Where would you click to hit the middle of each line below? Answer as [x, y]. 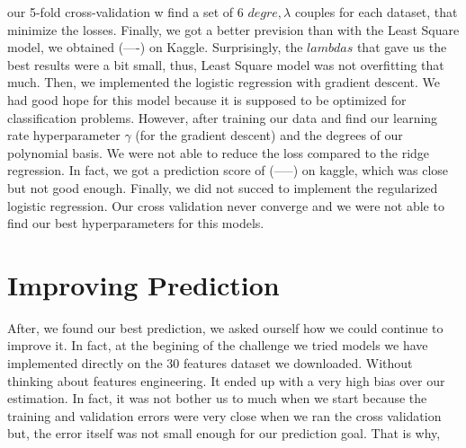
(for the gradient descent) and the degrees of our [269, 135]
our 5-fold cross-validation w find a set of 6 [125, 12]
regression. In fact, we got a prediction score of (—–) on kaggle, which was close [228, 170]
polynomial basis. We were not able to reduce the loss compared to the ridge [219, 152]
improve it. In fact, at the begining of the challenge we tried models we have [218, 345]
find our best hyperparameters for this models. [136, 223]
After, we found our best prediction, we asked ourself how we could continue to [225, 327]
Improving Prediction [143, 284]
